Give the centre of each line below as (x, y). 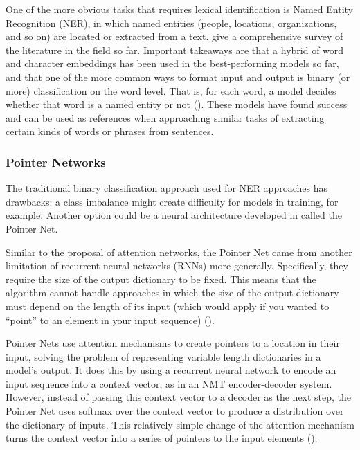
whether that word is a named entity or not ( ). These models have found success (177, 104)
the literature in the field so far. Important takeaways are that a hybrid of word (175, 49)
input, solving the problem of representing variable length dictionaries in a (163, 356)
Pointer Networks (56, 162)
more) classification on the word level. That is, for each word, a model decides (171, 90)
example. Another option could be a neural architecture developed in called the (174, 215)
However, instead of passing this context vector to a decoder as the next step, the (179, 397)
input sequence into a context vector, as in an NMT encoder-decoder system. (169, 383)
